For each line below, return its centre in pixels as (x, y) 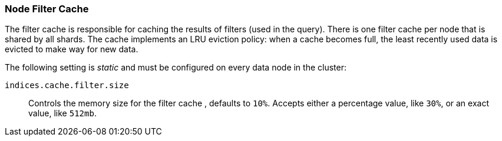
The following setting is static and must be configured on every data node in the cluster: (176, 68)
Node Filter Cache (47, 9)
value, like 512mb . (62, 113)
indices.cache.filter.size (67, 85)
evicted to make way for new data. (72, 49)
